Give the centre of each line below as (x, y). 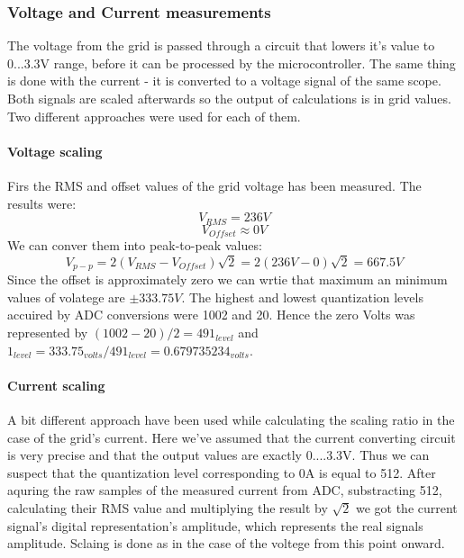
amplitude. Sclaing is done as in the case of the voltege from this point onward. (226, 543)
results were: (42, 203)
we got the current (406, 508)
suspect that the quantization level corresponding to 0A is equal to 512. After (222, 472)
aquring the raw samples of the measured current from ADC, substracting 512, (225, 490)
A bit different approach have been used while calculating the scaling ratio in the (231, 420)
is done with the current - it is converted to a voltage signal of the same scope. (224, 81)
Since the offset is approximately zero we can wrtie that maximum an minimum (227, 279)
